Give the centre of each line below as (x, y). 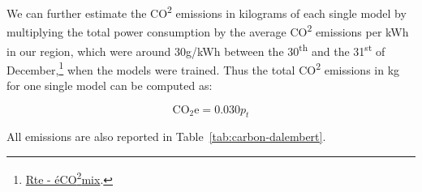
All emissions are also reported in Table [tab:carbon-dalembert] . (166, 137)
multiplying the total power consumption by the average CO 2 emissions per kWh (208, 30)
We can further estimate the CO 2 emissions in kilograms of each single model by (207, 12)
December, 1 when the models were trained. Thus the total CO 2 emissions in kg (203, 68)
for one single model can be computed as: (110, 85)
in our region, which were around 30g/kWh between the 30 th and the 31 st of (196, 49)
